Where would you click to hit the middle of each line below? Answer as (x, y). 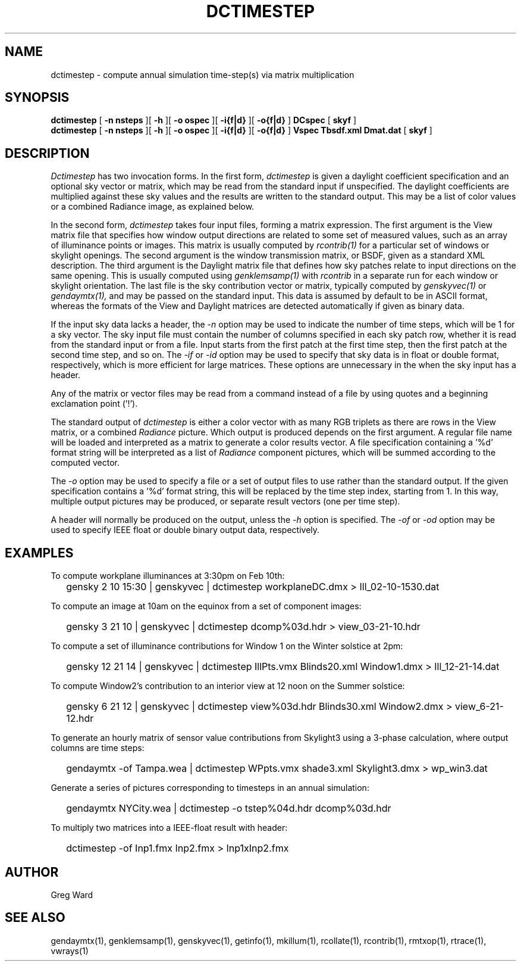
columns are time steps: (98, 748)
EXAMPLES (39, 553)
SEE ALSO (35, 918)
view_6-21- (479, 707)
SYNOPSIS (37, 98)
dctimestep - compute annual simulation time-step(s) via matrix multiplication (203, 74)
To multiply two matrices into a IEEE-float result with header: (169, 828)
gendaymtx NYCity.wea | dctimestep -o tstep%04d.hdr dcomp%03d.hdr (229, 808)
